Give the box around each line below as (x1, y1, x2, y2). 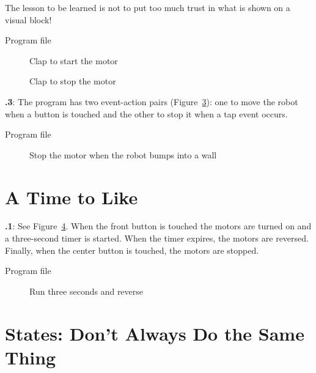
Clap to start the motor (29, 54, 118, 67)
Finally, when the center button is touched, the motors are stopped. (5, 243, 259, 256)
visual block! (5, 13, 52, 26)
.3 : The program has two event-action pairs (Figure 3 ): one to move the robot (5, 95, 298, 108)
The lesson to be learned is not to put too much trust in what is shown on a (5, 1, 290, 13)
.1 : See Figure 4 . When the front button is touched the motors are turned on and (5, 220, 312, 232)
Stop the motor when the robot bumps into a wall (29, 148, 217, 161)
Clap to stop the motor (29, 75, 116, 87)
